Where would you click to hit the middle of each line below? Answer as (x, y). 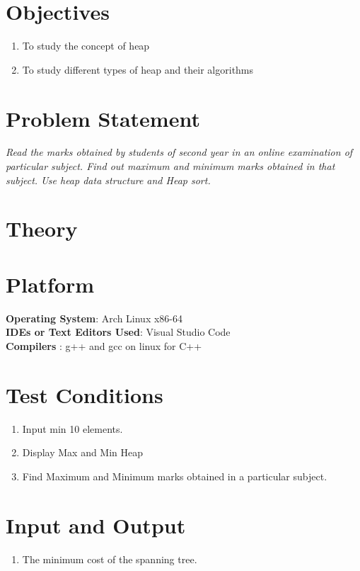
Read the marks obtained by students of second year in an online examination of (179, 152)
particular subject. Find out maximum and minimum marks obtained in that (170, 166)
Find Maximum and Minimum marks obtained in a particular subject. (175, 476)
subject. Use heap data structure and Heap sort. (108, 180)
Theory (42, 228)
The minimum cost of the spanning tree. (110, 559)
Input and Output (96, 525)
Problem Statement (103, 118)
